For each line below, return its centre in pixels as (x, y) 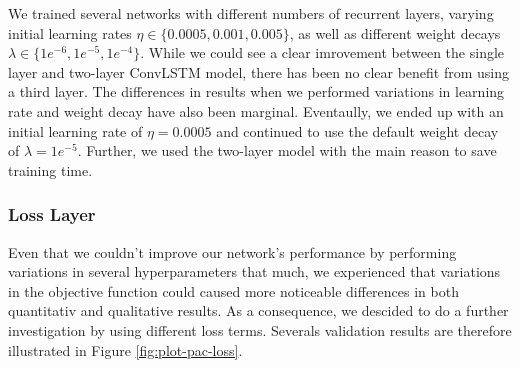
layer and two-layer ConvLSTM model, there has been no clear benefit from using (259, 71)
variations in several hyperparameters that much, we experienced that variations (254, 271)
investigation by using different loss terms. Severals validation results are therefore (260, 329)
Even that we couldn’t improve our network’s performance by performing (232, 251)
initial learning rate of (75, 130)
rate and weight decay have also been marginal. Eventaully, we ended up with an (256, 110)
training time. (50, 169)
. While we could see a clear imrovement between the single (322, 52)
